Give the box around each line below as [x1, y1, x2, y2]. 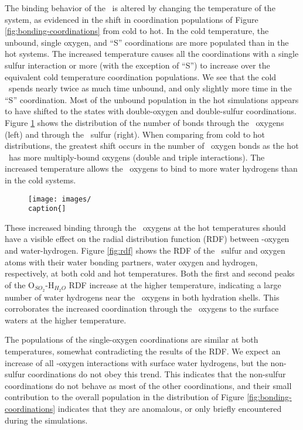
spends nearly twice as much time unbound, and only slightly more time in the [8, 82, 292, 94]
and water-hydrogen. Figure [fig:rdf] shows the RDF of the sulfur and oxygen [5, 244, 285, 256]
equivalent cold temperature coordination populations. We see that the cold [5, 70, 277, 83]
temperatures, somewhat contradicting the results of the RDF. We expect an [5, 345, 281, 357]
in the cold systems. [5, 173, 76, 186]
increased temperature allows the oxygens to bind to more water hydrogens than [5, 162, 298, 175]
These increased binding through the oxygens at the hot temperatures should [5, 221, 286, 233]
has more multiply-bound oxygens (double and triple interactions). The [8, 151, 265, 163]
